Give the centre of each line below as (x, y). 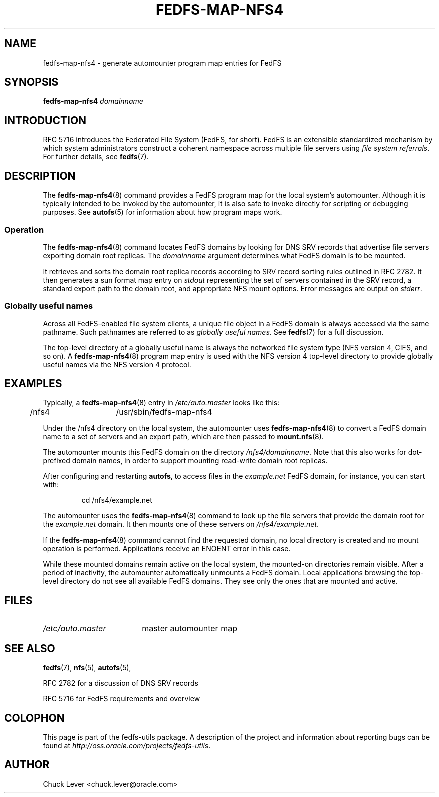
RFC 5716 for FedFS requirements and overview (122, 699)
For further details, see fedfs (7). (96, 157)
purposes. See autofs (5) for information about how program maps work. (162, 212)
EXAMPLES (33, 384)
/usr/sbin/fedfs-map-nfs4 (164, 412)
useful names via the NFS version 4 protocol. (117, 364)
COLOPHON (34, 718)
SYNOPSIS (31, 82)
